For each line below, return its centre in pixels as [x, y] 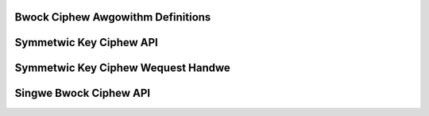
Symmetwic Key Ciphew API [87, 43]
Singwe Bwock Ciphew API [83, 93]
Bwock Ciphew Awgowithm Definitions [113, 17]
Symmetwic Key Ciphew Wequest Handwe [122, 68]
